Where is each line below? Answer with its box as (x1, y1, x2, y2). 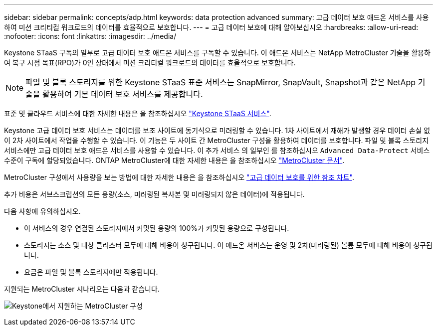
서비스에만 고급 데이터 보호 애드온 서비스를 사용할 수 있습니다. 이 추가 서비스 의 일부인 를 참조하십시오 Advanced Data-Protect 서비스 (4, 146, 430, 155)
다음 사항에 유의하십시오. (4, 207, 81, 215)
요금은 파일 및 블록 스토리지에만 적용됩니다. (24, 268, 158, 276)
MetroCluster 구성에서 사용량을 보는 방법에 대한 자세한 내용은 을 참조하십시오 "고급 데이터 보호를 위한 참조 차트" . (4, 173, 354, 181)
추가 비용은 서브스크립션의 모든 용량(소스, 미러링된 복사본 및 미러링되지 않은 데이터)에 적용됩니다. (4, 190, 305, 198)
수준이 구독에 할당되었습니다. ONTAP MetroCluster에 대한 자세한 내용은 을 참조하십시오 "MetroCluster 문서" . (4, 156, 345, 165)
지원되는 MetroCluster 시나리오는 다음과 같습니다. (4, 285, 160, 293)
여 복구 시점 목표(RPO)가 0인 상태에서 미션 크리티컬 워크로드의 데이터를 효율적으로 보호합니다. (4, 58, 296, 67)
